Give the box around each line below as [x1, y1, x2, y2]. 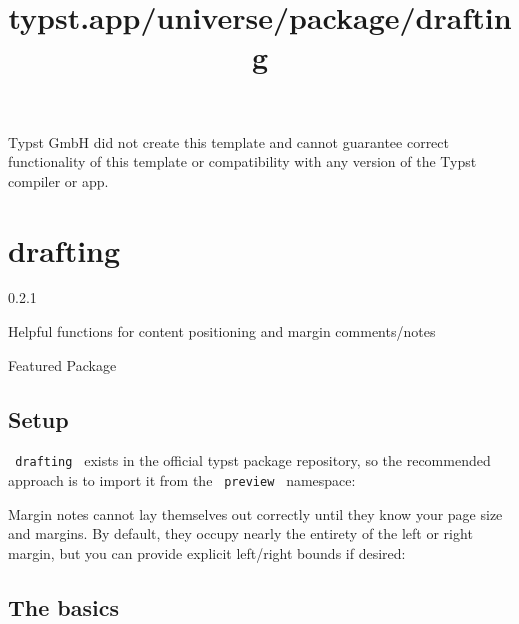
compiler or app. [8, 170, 109, 191]
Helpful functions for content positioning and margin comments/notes [8, 321, 436, 342]
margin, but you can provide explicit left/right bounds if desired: [8, 542, 406, 563]
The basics [8, 591, 119, 622]
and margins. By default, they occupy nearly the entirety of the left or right [8, 523, 473, 544]
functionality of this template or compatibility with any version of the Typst [8, 151, 477, 172]
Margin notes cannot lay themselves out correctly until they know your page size [8, 503, 503, 524]
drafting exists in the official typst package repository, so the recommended [15, 450, 491, 471]
